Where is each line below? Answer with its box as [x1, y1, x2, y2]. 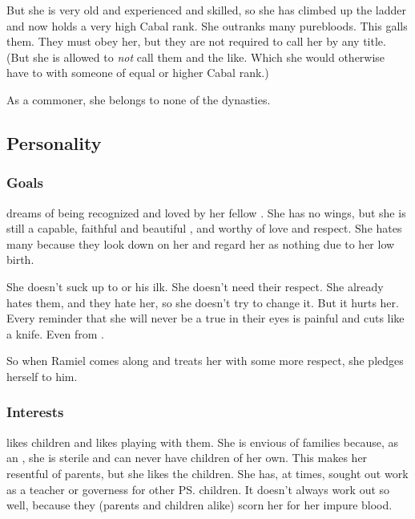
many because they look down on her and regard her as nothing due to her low [6, 235, 395, 252]
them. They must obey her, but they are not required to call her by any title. [6, 33, 386, 50]
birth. [6, 251, 34, 268]
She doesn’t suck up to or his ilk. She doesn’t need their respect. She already [6, 278, 384, 294]
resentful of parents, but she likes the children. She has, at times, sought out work [6, 464, 409, 481]
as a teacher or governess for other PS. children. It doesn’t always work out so [6, 480, 390, 497]
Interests [6, 402, 64, 422]
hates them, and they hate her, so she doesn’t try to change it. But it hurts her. [6, 294, 399, 310]
